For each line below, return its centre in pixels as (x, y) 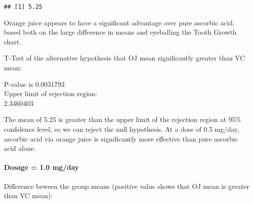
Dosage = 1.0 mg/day (42, 167)
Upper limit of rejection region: (51, 93)
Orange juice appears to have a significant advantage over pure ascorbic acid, (119, 22)
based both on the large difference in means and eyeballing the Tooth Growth (120, 32)
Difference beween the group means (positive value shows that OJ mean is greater (127, 186)
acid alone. (20, 148)
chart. (13, 41)
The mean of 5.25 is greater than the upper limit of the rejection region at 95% (123, 119)
